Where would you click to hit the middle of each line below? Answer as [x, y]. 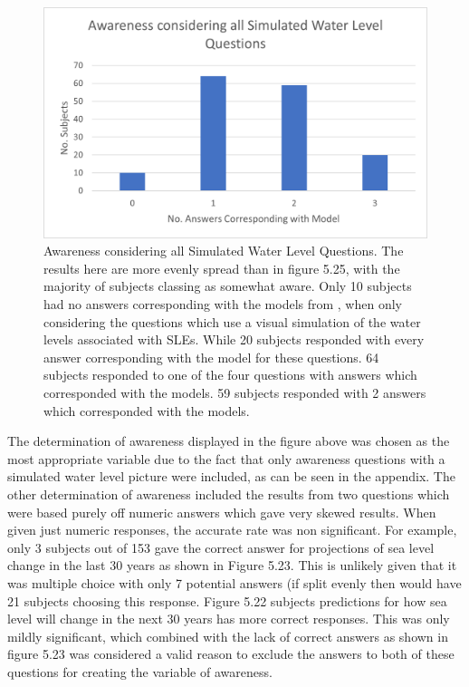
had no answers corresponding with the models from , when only [223, 304]
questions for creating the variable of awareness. [140, 671]
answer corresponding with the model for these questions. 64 [211, 357]
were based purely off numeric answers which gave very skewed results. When [222, 512]
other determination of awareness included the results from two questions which [229, 493]
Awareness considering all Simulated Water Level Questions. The [224, 251]
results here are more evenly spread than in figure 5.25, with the [222, 268]
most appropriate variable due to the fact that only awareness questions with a [226, 458]
